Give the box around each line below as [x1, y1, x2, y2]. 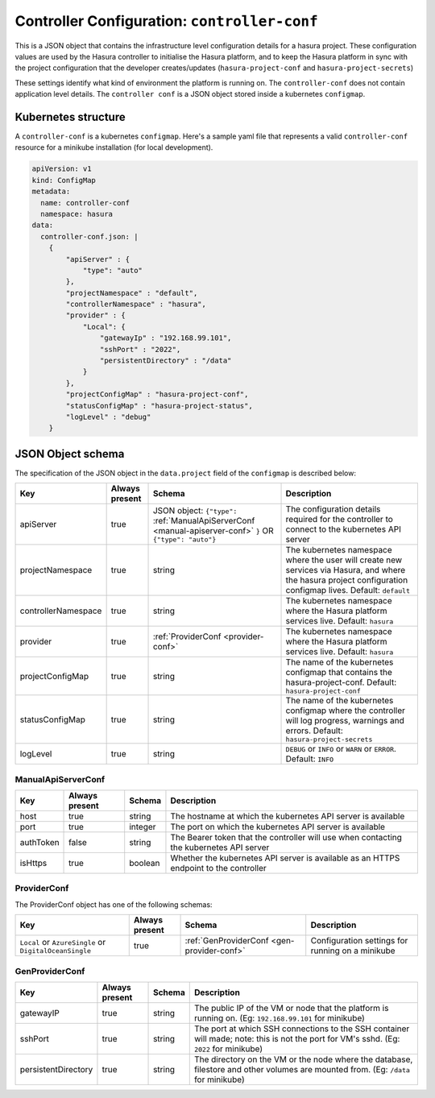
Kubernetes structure [14, 110, 126, 124]
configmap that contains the [285, 667, 392, 678]
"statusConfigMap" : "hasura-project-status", [65, 401, 253, 410]
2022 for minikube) [193, 1043, 263, 1054]
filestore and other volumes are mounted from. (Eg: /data [193, 1063, 411, 1075]
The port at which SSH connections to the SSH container [193, 1023, 410, 1034]
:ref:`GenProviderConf [184, 935, 269, 947]
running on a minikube [310, 945, 396, 956]
